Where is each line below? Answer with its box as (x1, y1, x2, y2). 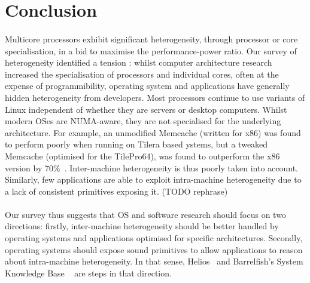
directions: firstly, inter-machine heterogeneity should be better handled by (5, 220, 279, 232)
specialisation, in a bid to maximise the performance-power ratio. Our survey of (5, 44, 297, 57)
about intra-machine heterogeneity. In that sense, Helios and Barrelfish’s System (5, 255, 303, 267)
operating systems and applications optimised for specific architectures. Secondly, (5, 232, 303, 244)
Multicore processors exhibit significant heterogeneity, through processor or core (5, 32, 298, 45)
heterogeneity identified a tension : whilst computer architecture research (5, 56, 272, 69)
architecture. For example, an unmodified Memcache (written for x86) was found (5, 126, 301, 139)
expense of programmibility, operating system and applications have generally (5, 79, 290, 92)
